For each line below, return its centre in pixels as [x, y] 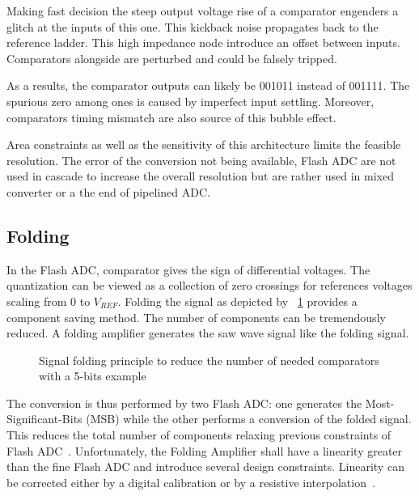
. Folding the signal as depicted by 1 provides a [237, 301]
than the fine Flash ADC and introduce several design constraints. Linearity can [205, 466]
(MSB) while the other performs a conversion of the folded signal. [249, 419]
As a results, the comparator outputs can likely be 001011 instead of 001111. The [208, 85]
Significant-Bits [44, 419]
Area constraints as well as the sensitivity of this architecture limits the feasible [204, 144]
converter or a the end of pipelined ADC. [108, 191]
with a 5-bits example [93, 376]
